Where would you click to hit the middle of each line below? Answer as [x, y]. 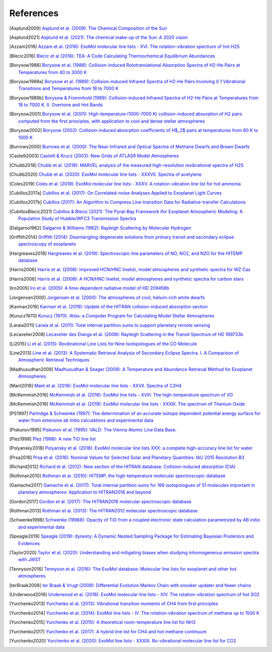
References [34, 13]
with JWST [30, 560]
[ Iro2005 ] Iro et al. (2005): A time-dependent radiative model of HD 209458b [89, 288]
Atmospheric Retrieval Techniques [54, 360]
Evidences [29, 543]
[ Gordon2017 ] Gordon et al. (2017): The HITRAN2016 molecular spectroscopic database [100, 501]
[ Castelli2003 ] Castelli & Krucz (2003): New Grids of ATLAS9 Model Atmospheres [94, 156]
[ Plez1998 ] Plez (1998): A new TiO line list [52, 439]
